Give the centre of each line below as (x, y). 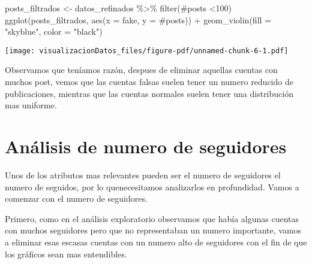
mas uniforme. (31, 105)
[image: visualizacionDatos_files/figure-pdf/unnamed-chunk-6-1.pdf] (147, 51)
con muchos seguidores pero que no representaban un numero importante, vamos (153, 230)
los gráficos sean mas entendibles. (66, 254)
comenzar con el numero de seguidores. (76, 198)
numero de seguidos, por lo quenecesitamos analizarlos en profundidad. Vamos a (152, 186)
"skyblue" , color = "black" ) (54, 31)
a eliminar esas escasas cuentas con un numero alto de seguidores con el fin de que (156, 242)
